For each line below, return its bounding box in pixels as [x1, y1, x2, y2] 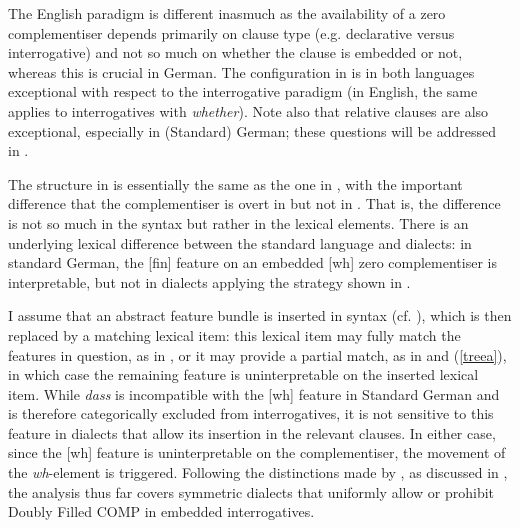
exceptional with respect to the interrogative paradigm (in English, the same [8, 81, 478, 102]
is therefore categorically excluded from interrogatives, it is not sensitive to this [8, 403, 494, 424]
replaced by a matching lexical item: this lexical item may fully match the [8, 324, 461, 345]
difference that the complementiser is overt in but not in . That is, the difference [8, 193, 501, 214]
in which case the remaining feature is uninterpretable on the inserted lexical [8, 364, 479, 385]
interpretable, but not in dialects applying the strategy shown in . [8, 271, 411, 292]
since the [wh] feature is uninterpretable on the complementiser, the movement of [8, 442, 506, 463]
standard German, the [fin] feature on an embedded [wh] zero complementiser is [8, 252, 497, 273]
